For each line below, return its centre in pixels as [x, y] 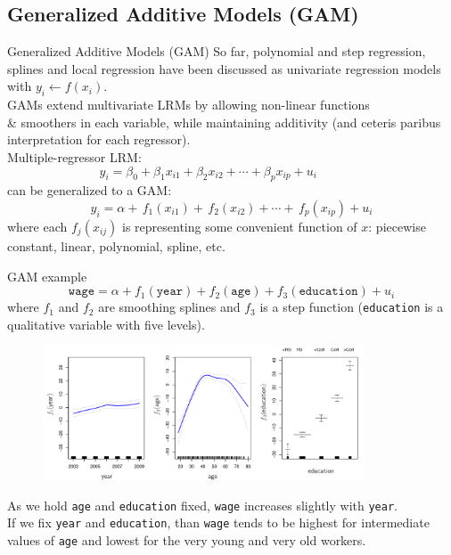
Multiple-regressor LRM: [74, 156]
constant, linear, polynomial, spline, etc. [116, 245]
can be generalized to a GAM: [90, 190]
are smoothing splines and [169, 307]
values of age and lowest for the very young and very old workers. [187, 539]
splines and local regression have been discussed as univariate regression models [224, 68]
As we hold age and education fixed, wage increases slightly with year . [202, 505]
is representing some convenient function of [240, 226]
